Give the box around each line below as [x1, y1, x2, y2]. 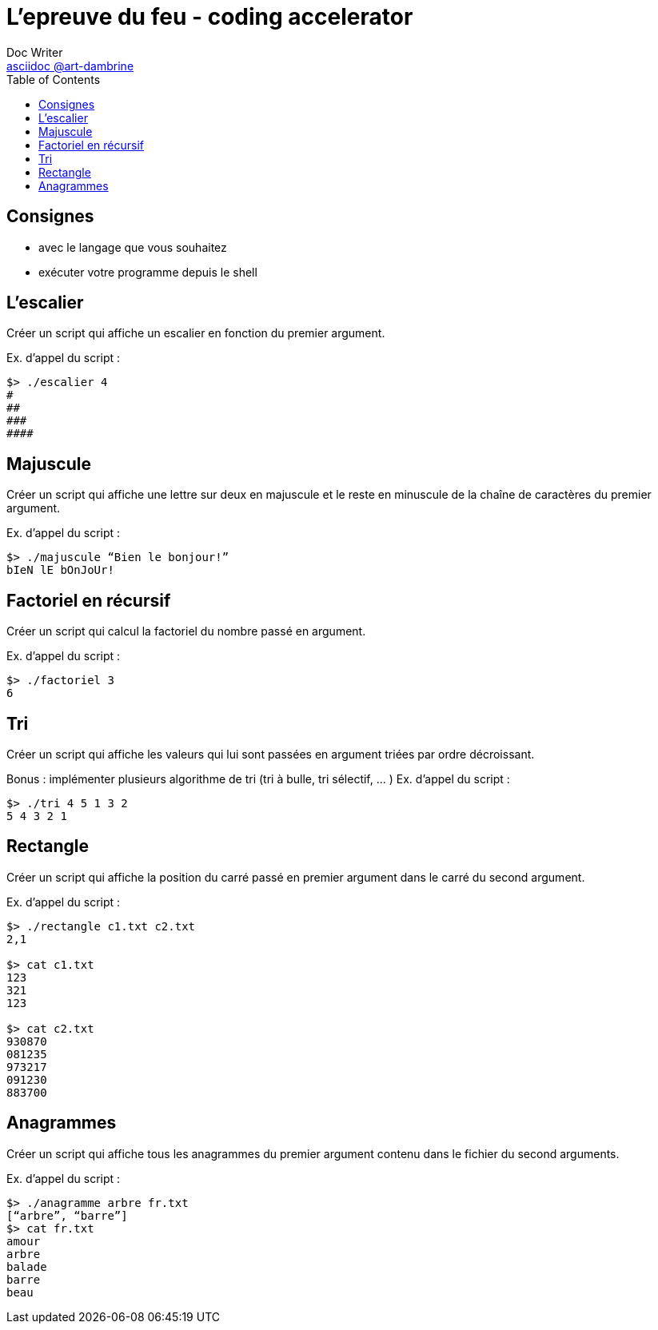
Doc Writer [6, 45, 63, 59]
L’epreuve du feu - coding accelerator [6, 3, 413, 30]
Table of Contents [6, 72, 101, 86]
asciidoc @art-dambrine [6, 58, 134, 73]
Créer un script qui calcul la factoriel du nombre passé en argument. [6, 624, 366, 639]
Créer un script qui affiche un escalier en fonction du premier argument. [6, 326, 385, 340]
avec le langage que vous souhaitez [38, 240, 227, 254]
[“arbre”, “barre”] [6, 1209, 128, 1222]
